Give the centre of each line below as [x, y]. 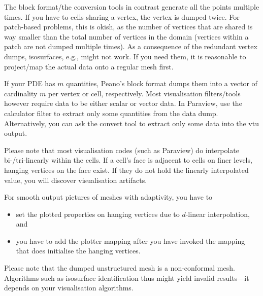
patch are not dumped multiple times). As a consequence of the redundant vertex [131, 46]
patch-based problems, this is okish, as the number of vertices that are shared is [128, 27]
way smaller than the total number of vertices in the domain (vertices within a [126, 36]
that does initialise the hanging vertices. [78, 251]
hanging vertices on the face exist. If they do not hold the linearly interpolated [126, 170]
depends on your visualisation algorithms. [69, 288]
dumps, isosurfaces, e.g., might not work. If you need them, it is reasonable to [125, 56]
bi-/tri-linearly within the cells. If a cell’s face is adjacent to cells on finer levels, [128, 160]
